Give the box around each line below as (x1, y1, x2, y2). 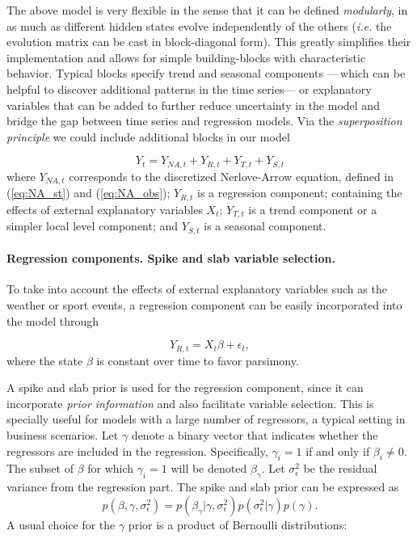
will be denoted (171, 460, 247, 477)
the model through (6, 312, 99, 329)
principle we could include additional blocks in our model (6, 128, 290, 145)
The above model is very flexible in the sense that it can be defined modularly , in (6, 2, 408, 18)
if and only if (305, 442, 370, 459)
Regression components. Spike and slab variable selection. (6, 250, 335, 267)
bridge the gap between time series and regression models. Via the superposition (6, 112, 402, 129)
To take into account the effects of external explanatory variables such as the (6, 280, 387, 297)
